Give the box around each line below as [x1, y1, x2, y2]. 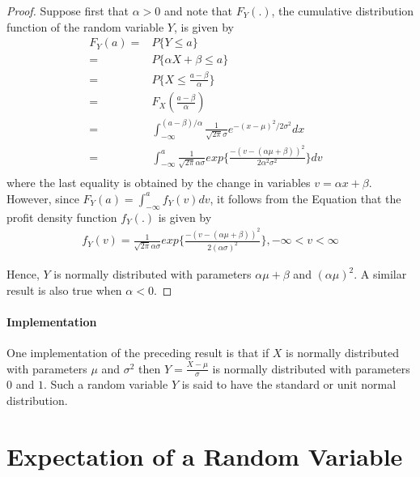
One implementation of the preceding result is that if [6, 344, 269, 361]
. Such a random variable [43, 376, 168, 393]
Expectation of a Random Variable [6, 439, 403, 472]
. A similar [354, 266, 407, 283]
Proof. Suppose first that [6, 2, 129, 19]
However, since [6, 190, 79, 207]
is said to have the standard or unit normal [181, 376, 397, 393]
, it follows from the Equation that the [210, 190, 401, 207]
